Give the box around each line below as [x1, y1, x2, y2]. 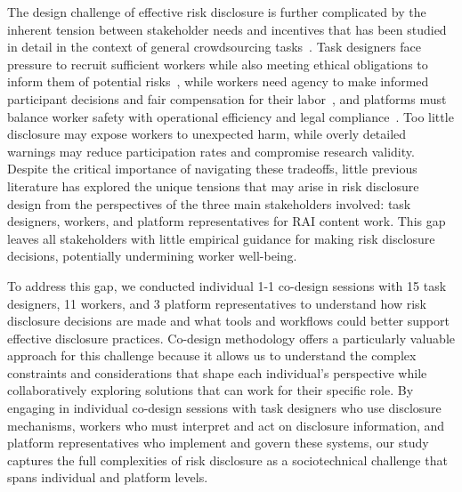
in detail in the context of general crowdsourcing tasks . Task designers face [7, 37, 421, 56]
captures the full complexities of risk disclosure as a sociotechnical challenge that [7, 450, 448, 469]
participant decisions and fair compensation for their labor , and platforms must [7, 89, 447, 108]
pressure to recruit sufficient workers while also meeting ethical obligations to [7, 54, 428, 73]
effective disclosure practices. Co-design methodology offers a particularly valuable [7, 328, 455, 347]
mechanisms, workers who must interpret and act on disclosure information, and [7, 415, 445, 434]
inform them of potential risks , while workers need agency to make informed [7, 72, 429, 91]
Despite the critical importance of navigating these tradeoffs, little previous [7, 159, 417, 178]
